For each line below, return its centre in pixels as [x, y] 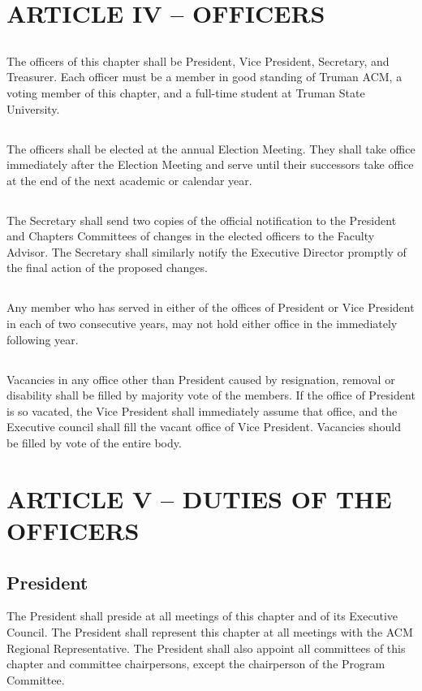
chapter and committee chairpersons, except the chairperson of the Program [196, 664]
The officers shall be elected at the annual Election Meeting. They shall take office [211, 148]
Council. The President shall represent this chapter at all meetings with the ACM [210, 631]
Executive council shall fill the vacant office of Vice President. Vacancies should [204, 427]
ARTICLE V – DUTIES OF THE [199, 498]
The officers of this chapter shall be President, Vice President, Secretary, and [198, 60]
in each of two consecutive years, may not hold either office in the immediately [202, 324]
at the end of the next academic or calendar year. [129, 180]
